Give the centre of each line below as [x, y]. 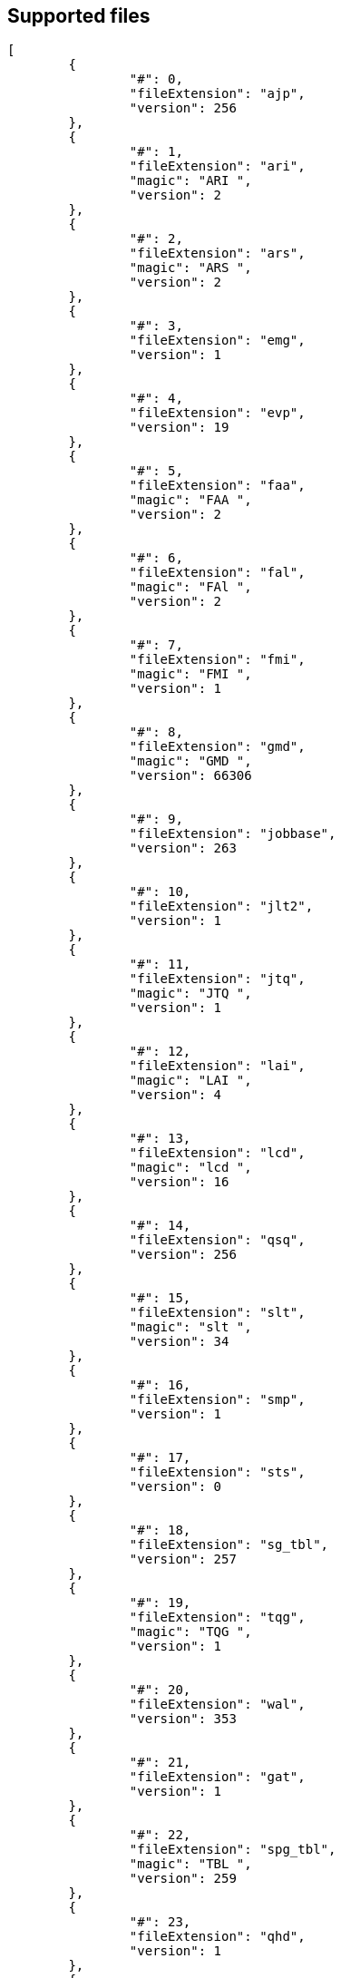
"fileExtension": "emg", [217, 341]
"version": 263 [183, 848]
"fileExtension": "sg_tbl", [229, 1545]
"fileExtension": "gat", [217, 1777]
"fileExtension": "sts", [217, 1472]
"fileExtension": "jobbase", [233, 834]
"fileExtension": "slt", [217, 1313]
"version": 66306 [190, 776]
